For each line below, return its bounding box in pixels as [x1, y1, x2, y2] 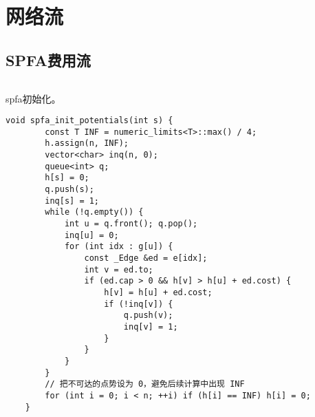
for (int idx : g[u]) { [64, 242, 173, 252]
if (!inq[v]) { [104, 299, 173, 309]
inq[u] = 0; [64, 230, 119, 240]
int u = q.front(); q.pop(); [64, 219, 198, 229]
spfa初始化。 [6, 91, 61, 105]
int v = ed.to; [84, 264, 153, 275]
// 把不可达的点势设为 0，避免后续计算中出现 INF [45, 379, 245, 389]
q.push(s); [45, 184, 94, 195]
